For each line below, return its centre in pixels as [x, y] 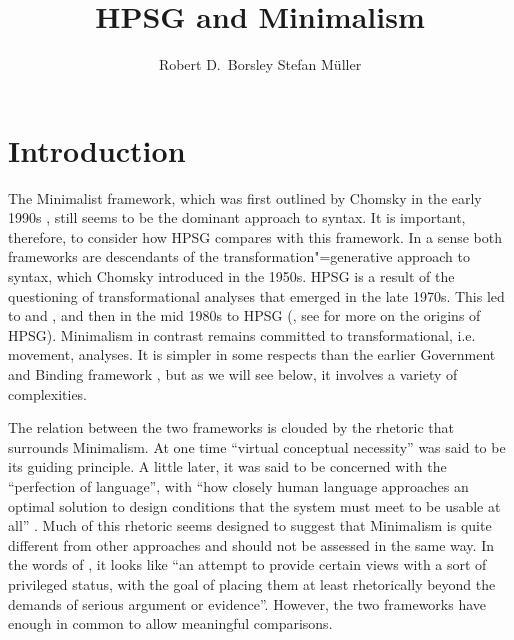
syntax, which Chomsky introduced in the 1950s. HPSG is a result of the [231, 276]
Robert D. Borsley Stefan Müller [260, 64]
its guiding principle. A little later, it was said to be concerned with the [227, 466]
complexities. [48, 393]
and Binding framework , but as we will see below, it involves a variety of [233, 374]
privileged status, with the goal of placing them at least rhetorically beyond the [252, 583]
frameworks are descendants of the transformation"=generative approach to [239, 256]
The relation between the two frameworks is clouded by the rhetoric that [231, 427]
